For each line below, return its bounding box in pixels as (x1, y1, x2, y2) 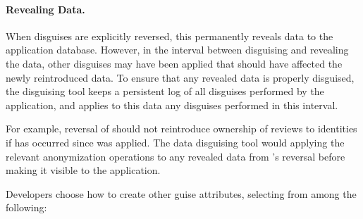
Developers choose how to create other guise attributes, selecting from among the (6, 186, 357, 201)
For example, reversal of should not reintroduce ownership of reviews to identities (6, 121, 357, 136)
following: (6, 200, 47, 215)
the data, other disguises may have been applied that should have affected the (6, 56, 343, 70)
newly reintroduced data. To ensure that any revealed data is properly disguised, (6, 70, 355, 85)
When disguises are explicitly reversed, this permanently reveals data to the (6, 28, 333, 43)
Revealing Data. (6, 1, 85, 16)
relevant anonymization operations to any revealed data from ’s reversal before (6, 149, 345, 163)
